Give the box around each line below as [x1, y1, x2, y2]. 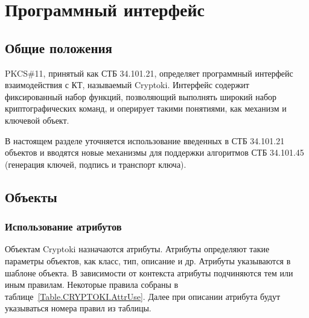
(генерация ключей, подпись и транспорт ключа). [5, 157, 186, 170]
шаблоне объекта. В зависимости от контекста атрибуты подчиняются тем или [5, 266, 293, 279]
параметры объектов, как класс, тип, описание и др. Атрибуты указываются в [5, 254, 291, 267]
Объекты [5, 187, 57, 206]
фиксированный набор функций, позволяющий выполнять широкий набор [5, 90, 277, 103]
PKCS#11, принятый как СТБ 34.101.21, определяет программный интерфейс [5, 66, 293, 79]
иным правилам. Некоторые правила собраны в [5, 278, 179, 291]
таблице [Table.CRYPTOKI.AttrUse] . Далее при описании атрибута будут [5, 290, 281, 302]
